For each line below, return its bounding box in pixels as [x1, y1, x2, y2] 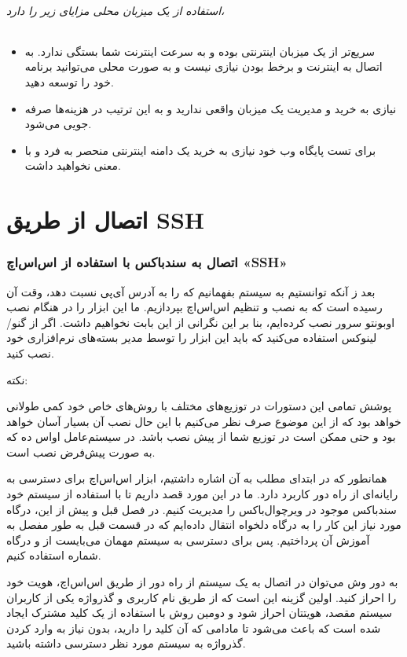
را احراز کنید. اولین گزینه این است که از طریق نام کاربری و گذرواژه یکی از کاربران [6, 589, 397, 605]
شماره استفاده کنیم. [6, 547, 101, 563]
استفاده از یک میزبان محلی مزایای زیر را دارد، [6, 2, 225, 18]
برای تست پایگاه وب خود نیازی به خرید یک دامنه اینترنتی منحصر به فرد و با [24, 141, 376, 158]
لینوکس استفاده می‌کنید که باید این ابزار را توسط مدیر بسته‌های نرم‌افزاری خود [6, 329, 377, 346]
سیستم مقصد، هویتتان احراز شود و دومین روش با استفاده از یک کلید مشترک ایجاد [6, 604, 392, 621]
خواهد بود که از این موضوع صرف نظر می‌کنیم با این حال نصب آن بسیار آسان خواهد [6, 413, 401, 429]
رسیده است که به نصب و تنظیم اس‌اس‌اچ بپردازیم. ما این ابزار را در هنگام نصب [6, 299, 383, 315]
